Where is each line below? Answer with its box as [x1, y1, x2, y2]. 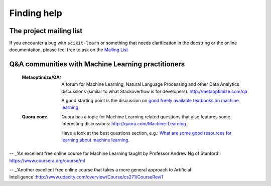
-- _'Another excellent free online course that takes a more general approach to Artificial [9, 167, 192, 173]
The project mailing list [9, 27, 83, 35]
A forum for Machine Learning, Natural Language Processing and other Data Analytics [61, 81, 239, 87]
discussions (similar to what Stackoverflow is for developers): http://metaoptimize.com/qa [61, 88, 248, 94]
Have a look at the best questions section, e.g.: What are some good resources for [61, 130, 232, 136]
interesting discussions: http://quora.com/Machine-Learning [61, 121, 186, 127]
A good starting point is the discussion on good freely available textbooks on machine [61, 98, 239, 104]
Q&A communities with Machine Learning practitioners [9, 60, 185, 69]
